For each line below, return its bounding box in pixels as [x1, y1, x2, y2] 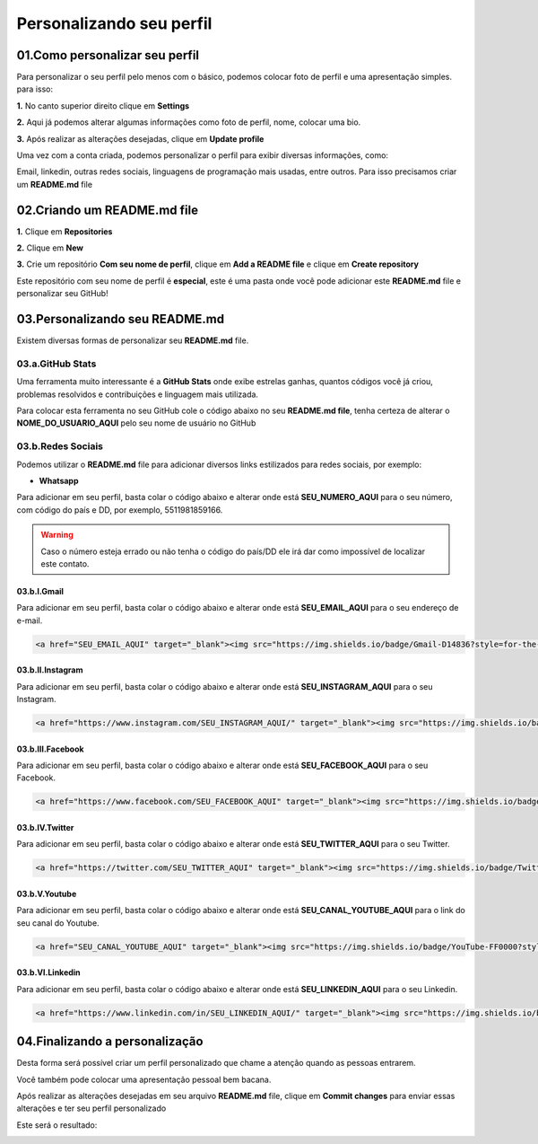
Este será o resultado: [16, 1119, 98, 1131]
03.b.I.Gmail [16, 585, 65, 596]
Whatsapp [39, 476, 80, 487]
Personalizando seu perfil [16, 13, 213, 33]
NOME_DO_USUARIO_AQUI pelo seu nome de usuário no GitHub [16, 418, 256, 428]
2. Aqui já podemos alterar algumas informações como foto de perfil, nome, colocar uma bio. [16, 117, 361, 128]
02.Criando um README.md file [16, 202, 199, 217]
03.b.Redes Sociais [16, 440, 103, 453]
